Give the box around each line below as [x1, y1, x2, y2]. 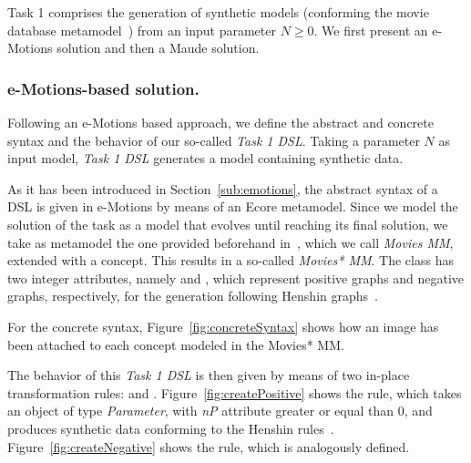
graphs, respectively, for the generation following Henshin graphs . [7, 286, 378, 305]
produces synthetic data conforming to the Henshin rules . [7, 418, 334, 437]
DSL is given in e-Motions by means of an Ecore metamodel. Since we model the [7, 197, 458, 216]
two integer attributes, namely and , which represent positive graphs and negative [7, 268, 465, 287]
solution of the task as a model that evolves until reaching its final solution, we [7, 214, 448, 233]
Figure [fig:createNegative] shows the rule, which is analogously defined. [7, 437, 410, 456]
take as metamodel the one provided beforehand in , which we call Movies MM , [7, 232, 454, 252]
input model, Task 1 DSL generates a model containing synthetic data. [7, 149, 404, 168]
